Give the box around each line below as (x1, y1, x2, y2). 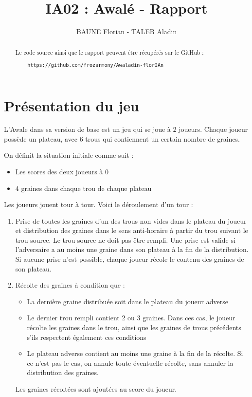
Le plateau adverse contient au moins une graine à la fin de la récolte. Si (27, 348, 243, 358)
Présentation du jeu (4, 96, 139, 116)
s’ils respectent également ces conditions (27, 332, 146, 342)
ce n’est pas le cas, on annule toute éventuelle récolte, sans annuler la (27, 357, 234, 368)
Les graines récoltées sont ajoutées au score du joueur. (15, 384, 177, 394)
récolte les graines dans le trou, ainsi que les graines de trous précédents (27, 322, 241, 333)
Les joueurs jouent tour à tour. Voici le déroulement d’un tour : (4, 199, 193, 209)
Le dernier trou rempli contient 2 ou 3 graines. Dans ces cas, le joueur (27, 313, 235, 323)
